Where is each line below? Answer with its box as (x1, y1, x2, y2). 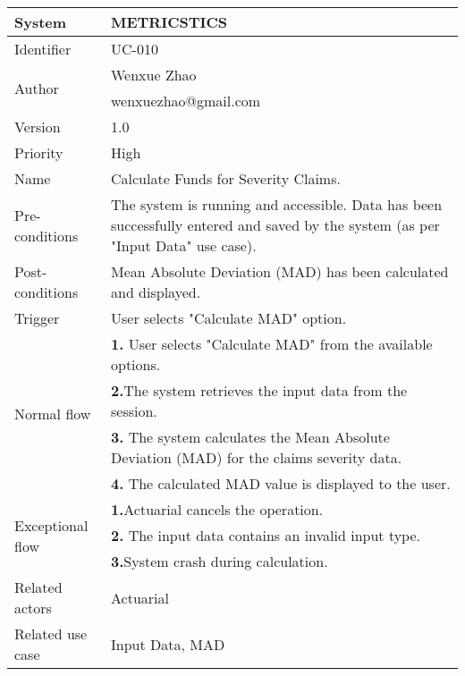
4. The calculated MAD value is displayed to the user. (111, 473, 451, 494)
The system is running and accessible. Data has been (111, 194, 443, 215)
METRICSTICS (111, 12, 227, 32)
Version (14, 116, 61, 137)
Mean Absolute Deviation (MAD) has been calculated (111, 261, 449, 282)
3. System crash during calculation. (111, 551, 328, 571)
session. (111, 401, 157, 421)
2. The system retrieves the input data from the (111, 380, 408, 401)
